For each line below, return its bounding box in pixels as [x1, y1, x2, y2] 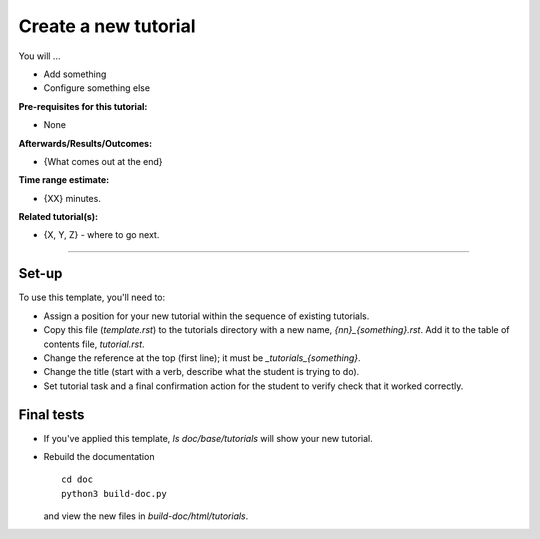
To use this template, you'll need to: [18, 291, 166, 304]
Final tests [18, 406, 85, 423]
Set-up [18, 265, 63, 282]
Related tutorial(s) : [18, 211, 99, 223]
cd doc [61, 474, 94, 485]
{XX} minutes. [43, 192, 102, 204]
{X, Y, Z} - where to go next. [43, 229, 160, 241]
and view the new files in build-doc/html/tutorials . [43, 510, 249, 522]
